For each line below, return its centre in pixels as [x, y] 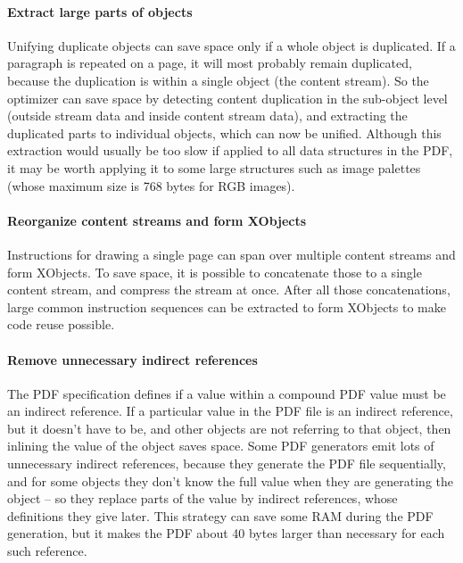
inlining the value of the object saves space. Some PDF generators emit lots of [221, 446]
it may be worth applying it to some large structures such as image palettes [214, 167]
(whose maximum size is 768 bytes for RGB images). [151, 185]
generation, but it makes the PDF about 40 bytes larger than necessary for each [226, 533]
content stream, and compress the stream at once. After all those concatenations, [229, 290]
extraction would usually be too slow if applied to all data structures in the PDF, [230, 150]
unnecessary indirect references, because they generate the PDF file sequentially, [227, 464]
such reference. [47, 551]
